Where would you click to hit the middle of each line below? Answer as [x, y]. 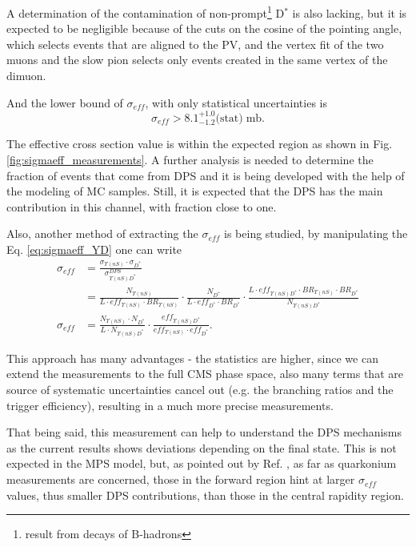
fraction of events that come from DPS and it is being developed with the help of [206, 175]
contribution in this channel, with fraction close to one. [142, 206]
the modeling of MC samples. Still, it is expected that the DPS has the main [195, 191]
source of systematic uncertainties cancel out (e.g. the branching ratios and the [200, 390]
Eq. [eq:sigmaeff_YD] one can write [94, 249]
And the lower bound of [65, 102]
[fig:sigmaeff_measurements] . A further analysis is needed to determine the [190, 160]
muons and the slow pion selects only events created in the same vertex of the [197, 60]
